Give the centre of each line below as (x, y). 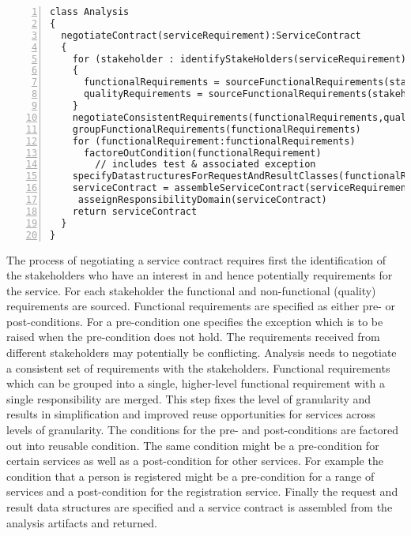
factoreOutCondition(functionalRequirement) (202, 153)
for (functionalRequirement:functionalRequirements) (214, 141)
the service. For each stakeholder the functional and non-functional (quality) (191, 290)
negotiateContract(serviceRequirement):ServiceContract (211, 35)
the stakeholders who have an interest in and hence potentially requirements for (200, 275)
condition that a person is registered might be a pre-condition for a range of (190, 476)
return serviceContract (135, 211)
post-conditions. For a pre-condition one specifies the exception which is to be (195, 321)
